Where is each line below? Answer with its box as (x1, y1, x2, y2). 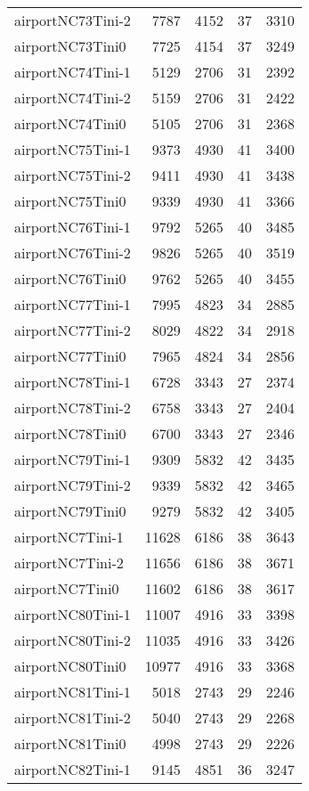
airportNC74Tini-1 (14, 61, 131, 82)
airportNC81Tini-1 (14, 681, 131, 702)
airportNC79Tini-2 (14, 475, 131, 495)
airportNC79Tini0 (14, 501, 126, 521)
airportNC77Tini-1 (14, 294, 131, 314)
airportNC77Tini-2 (14, 320, 131, 340)
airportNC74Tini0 (14, 113, 126, 134)
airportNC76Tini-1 (14, 216, 131, 237)
